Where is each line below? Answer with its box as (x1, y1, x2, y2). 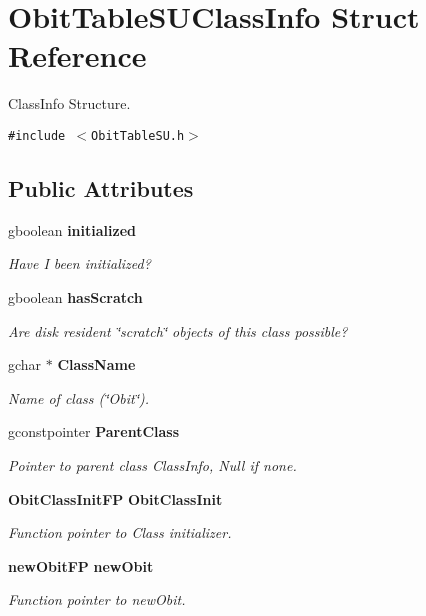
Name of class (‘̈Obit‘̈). (8, 387, 150, 408)
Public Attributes (8, 172, 194, 203)
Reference (8, 35, 147, 76)
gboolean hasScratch (8, 286, 143, 307)
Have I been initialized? (8, 253, 151, 274)
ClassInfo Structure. (8, 93, 131, 114)
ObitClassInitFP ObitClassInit (8, 488, 223, 509)
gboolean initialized (8, 219, 136, 240)
